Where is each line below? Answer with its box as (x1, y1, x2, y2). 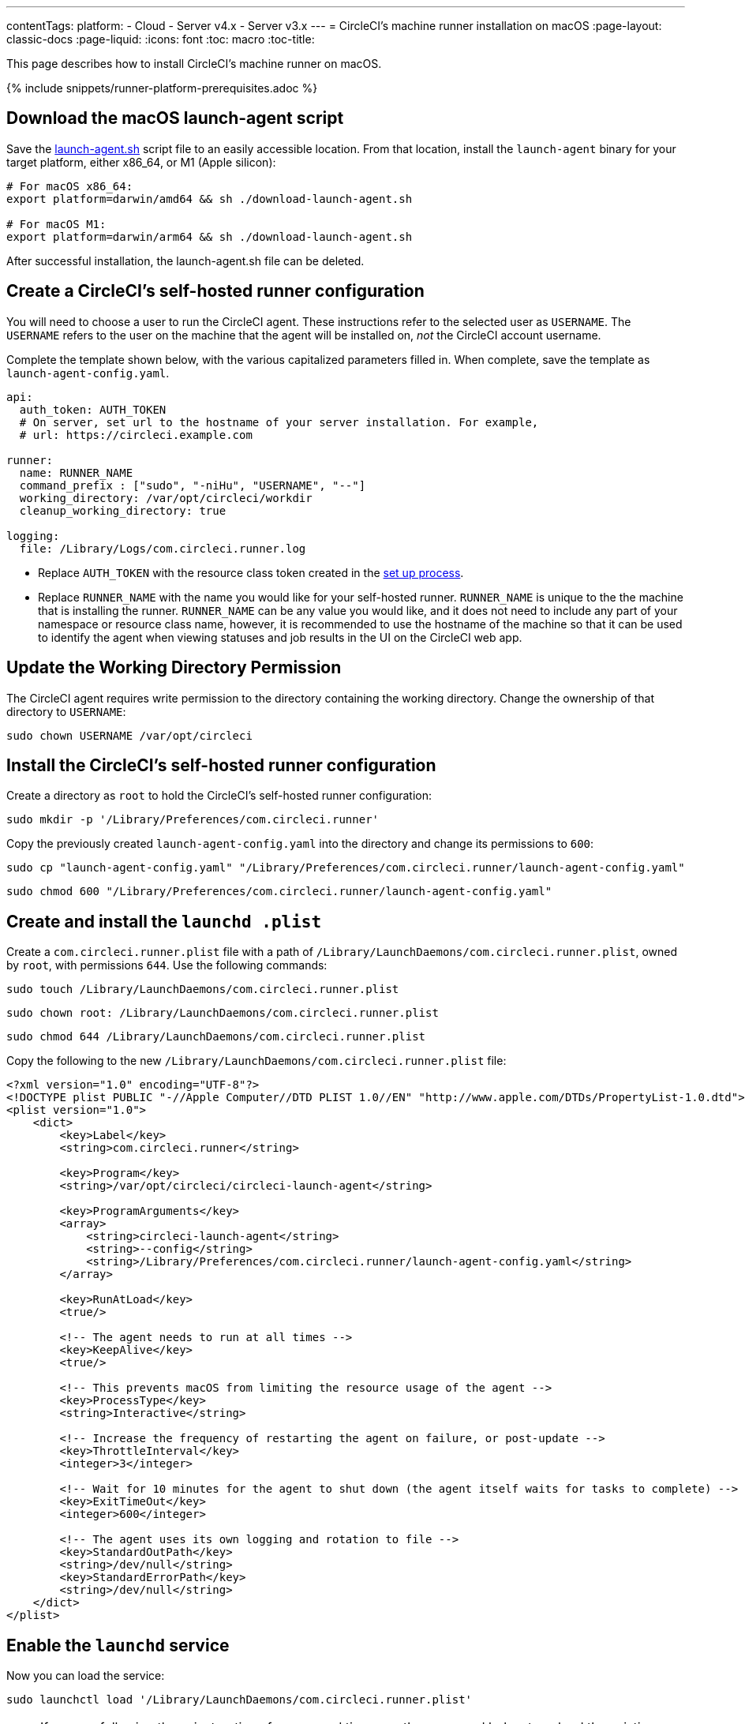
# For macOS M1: (6, 217, 107, 230)
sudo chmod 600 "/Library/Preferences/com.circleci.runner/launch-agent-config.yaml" (6, 885, 552, 898)
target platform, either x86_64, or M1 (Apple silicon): (6, 155, 276, 169)
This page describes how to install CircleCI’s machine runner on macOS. (6, 57, 382, 70)
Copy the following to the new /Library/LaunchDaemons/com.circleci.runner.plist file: (6, 1054, 507, 1068)
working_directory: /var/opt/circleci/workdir (19, 491, 313, 504)
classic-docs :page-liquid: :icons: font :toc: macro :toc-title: (6, 32, 315, 46)
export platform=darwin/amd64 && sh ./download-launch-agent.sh (6, 192, 413, 205)
